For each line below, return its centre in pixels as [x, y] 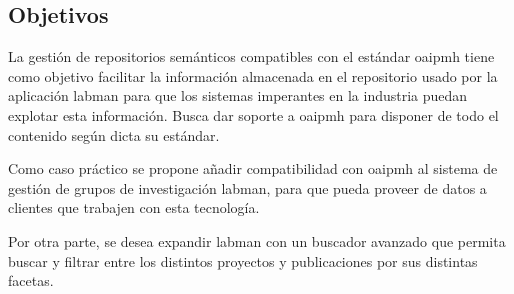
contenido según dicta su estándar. [114, 134]
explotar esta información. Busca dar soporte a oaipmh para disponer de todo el [253, 114]
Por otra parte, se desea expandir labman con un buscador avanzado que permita [257, 240]
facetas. [31, 280]
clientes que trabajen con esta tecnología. [134, 207]
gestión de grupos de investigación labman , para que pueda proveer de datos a [247, 187]
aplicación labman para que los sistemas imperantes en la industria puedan [238, 95]
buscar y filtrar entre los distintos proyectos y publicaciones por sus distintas [243, 260]
